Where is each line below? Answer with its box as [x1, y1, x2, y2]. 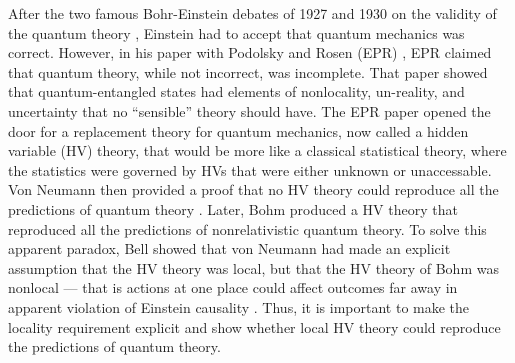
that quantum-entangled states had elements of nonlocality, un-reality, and [8, 81, 465, 102]
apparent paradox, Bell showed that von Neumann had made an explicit [8, 238, 451, 259]
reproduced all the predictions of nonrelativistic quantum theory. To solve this [8, 218, 487, 239]
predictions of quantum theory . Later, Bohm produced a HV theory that [8, 198, 458, 219]
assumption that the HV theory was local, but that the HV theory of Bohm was [8, 257, 499, 278]
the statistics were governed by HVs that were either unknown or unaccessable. [8, 159, 492, 180]
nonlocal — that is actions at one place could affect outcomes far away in [8, 277, 458, 298]
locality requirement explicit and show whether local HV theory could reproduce [8, 316, 501, 337]
